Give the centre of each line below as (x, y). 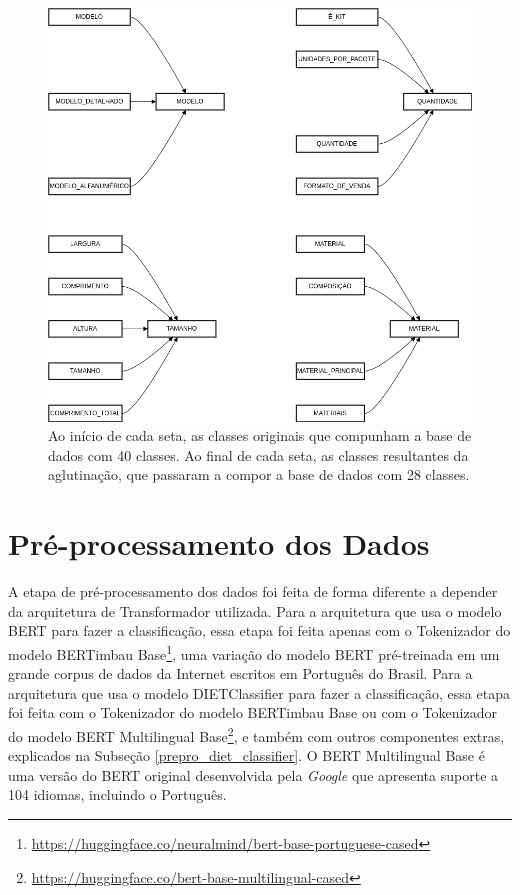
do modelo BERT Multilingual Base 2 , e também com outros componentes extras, (256, 734)
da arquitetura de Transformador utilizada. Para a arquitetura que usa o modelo (255, 610)
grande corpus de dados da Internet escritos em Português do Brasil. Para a (240, 673)
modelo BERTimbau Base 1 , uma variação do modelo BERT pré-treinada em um (254, 652)
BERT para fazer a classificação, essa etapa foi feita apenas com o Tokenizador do (259, 630)
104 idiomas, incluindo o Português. (117, 794)
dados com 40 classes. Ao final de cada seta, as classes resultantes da (258, 454)
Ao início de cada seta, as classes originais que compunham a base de (260, 435)
